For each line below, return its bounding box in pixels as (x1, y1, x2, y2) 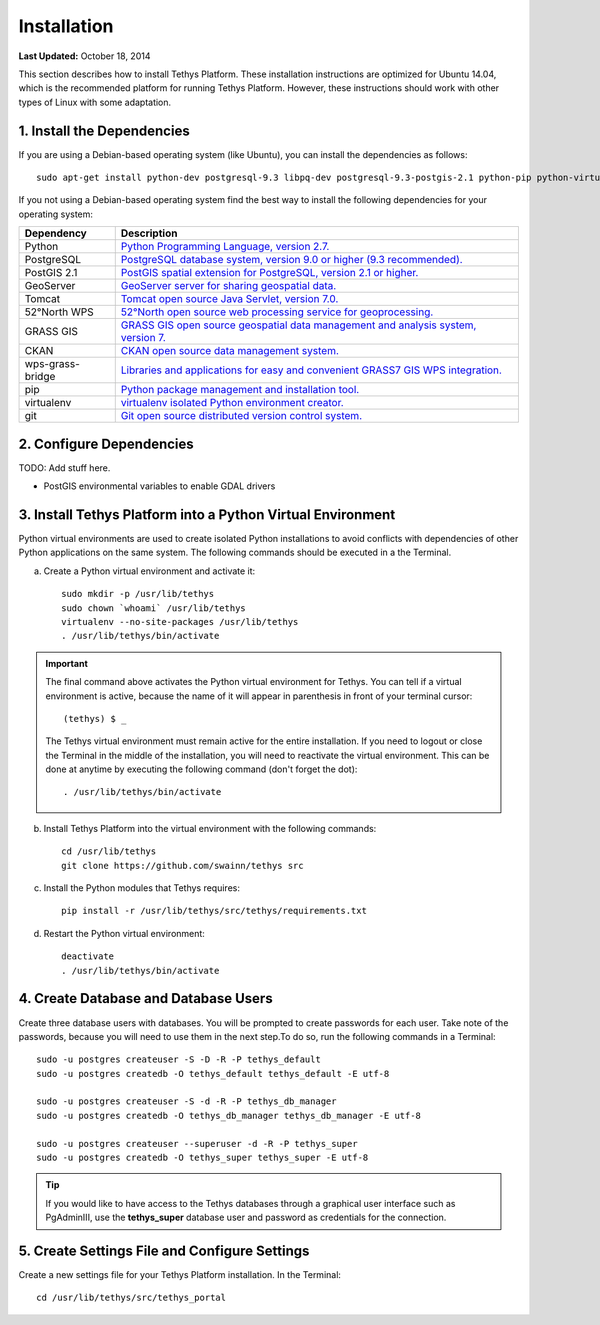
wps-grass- (24, 357, 80, 371)
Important (45, 657, 89, 669)
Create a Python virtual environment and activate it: (43, 565, 256, 577)
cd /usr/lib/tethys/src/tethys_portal (36, 1292, 227, 1304)
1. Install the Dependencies (18, 122, 190, 139)
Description (120, 226, 178, 240)
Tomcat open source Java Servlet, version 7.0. (120, 292, 339, 306)
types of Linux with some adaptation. (18, 96, 172, 108)
